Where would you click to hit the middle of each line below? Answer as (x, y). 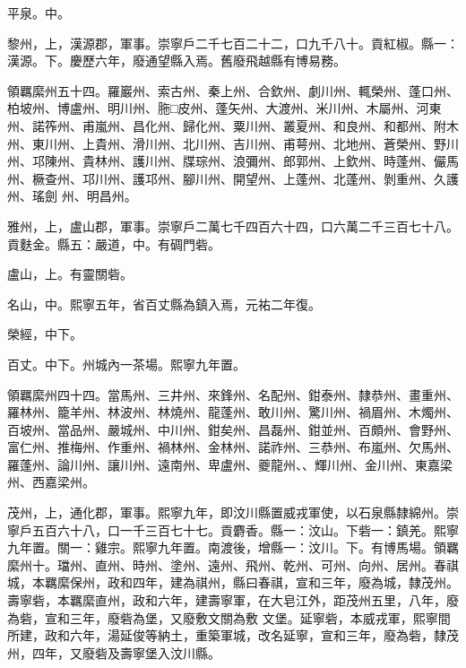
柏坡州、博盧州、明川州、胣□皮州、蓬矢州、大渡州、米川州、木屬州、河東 (224, 108)
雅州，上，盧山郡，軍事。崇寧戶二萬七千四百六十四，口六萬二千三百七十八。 (233, 226)
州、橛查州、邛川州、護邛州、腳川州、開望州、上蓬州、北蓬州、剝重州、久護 (233, 178)
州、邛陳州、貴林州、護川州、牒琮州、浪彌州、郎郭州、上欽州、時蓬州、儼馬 (233, 161)
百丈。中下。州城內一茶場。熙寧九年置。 (126, 364)
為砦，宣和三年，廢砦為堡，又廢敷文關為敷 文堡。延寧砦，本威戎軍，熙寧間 (229, 617)
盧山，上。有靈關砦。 (70, 274)
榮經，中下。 (45, 334)
